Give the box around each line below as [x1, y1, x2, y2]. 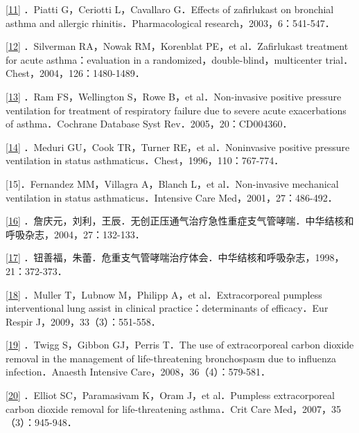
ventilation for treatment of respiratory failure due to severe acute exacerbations [6, 103, 347, 117]
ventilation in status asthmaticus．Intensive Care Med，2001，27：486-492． [6, 190, 338, 204]
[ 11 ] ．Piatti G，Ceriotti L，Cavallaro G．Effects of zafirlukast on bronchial [6, 2, 334, 16]
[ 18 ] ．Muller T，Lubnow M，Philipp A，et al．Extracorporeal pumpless [6, 287, 322, 301]
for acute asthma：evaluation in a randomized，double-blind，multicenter [6, 52, 322, 67]
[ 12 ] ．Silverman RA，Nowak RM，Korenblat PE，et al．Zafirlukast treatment [6, 39, 349, 53]
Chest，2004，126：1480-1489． [6, 66, 145, 80]
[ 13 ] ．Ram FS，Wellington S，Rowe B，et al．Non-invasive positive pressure [6, 89, 342, 103]
